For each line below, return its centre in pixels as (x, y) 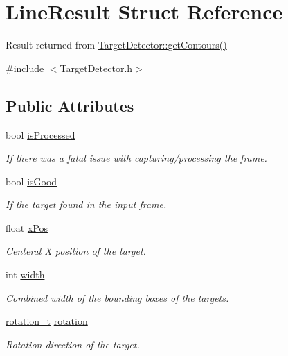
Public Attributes (70, 105)
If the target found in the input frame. (86, 204)
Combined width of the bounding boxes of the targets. (117, 297)
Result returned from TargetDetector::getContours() (116, 45)
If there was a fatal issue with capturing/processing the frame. (136, 158)
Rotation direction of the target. (73, 344)
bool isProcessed (40, 134)
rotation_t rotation (47, 321)
